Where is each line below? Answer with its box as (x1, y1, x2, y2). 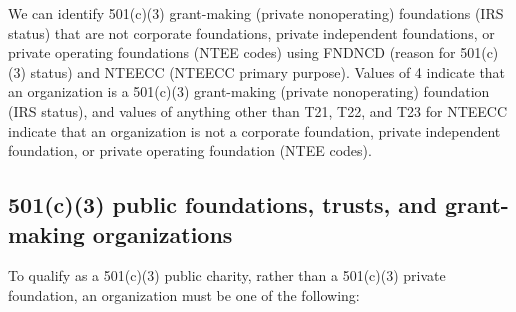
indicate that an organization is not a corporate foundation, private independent (8, 120, 501, 141)
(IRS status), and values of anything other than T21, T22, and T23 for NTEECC (8, 100, 508, 121)
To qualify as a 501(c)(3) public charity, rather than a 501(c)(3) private (8, 265, 446, 286)
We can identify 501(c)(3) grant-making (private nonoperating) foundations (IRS (8, 3, 504, 23)
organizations (92, 218, 233, 249)
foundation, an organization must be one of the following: (8, 284, 360, 305)
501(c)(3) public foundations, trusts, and (8, 189, 437, 220)
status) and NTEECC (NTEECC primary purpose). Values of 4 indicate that (30, 61, 506, 82)
